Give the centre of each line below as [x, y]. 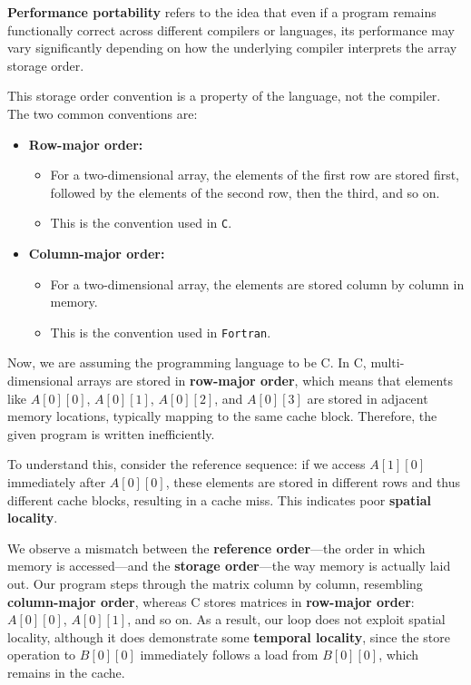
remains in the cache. [66, 672]
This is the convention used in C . [141, 223]
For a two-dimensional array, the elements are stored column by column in [257, 284]
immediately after [57, 482]
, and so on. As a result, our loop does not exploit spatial [286, 619]
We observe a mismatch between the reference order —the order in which [216, 548]
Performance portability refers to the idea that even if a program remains [222, 12]
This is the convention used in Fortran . [161, 332]
